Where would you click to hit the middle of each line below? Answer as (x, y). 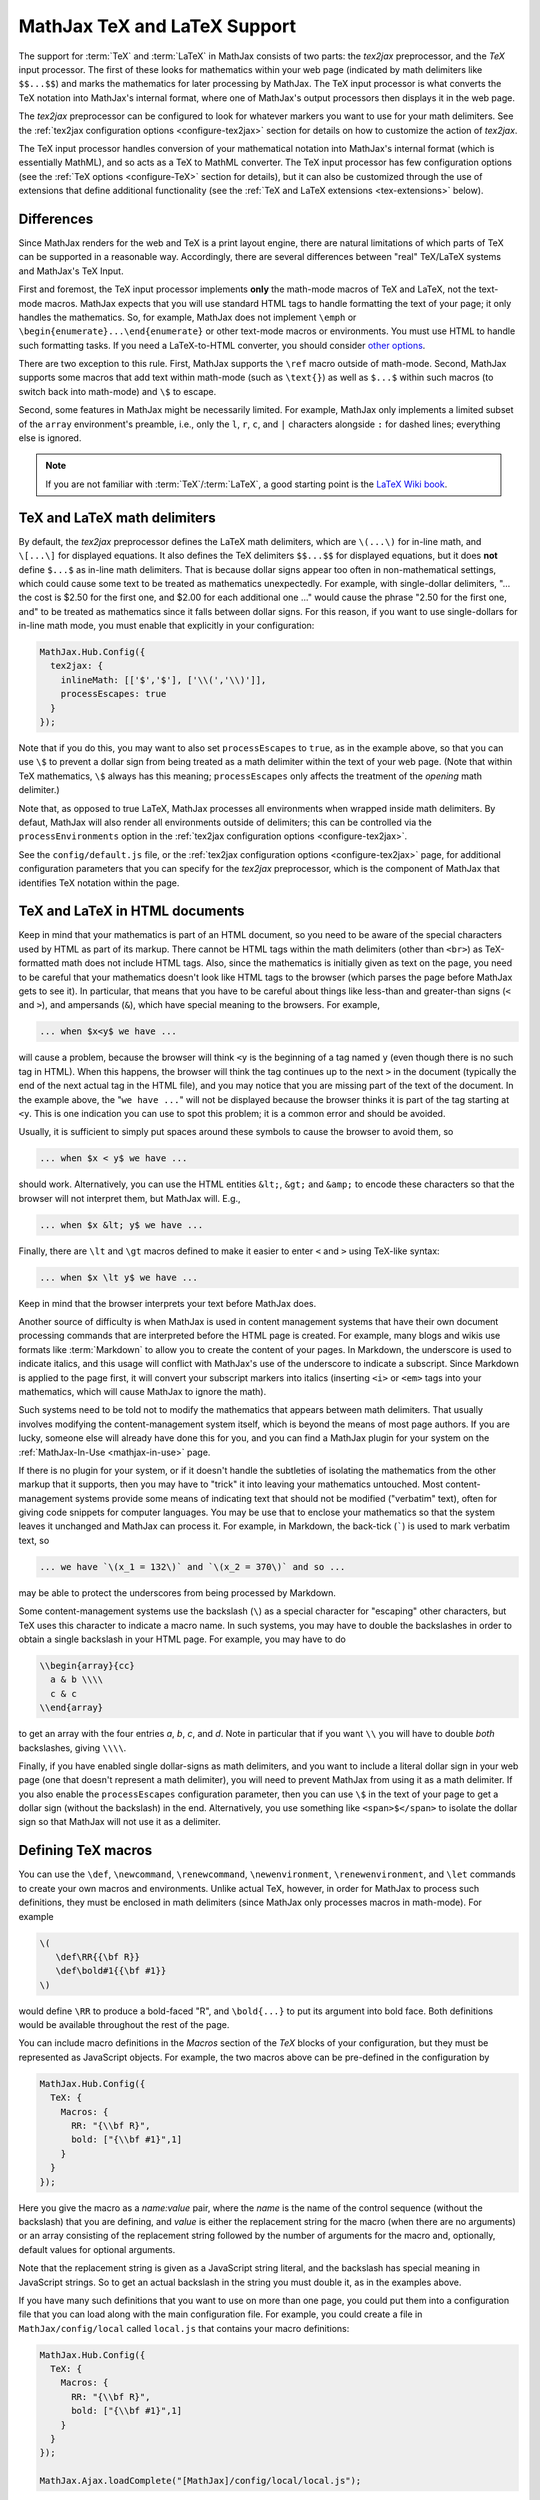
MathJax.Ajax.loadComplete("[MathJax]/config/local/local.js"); (200, 2481)
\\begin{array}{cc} (87, 1665)
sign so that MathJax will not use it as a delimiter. (119, 1822)
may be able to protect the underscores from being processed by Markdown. (177, 1592)
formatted (39, 963)
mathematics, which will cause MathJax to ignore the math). (142, 1391)
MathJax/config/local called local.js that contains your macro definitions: (184, 2328)
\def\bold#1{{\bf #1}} (111, 1971)
